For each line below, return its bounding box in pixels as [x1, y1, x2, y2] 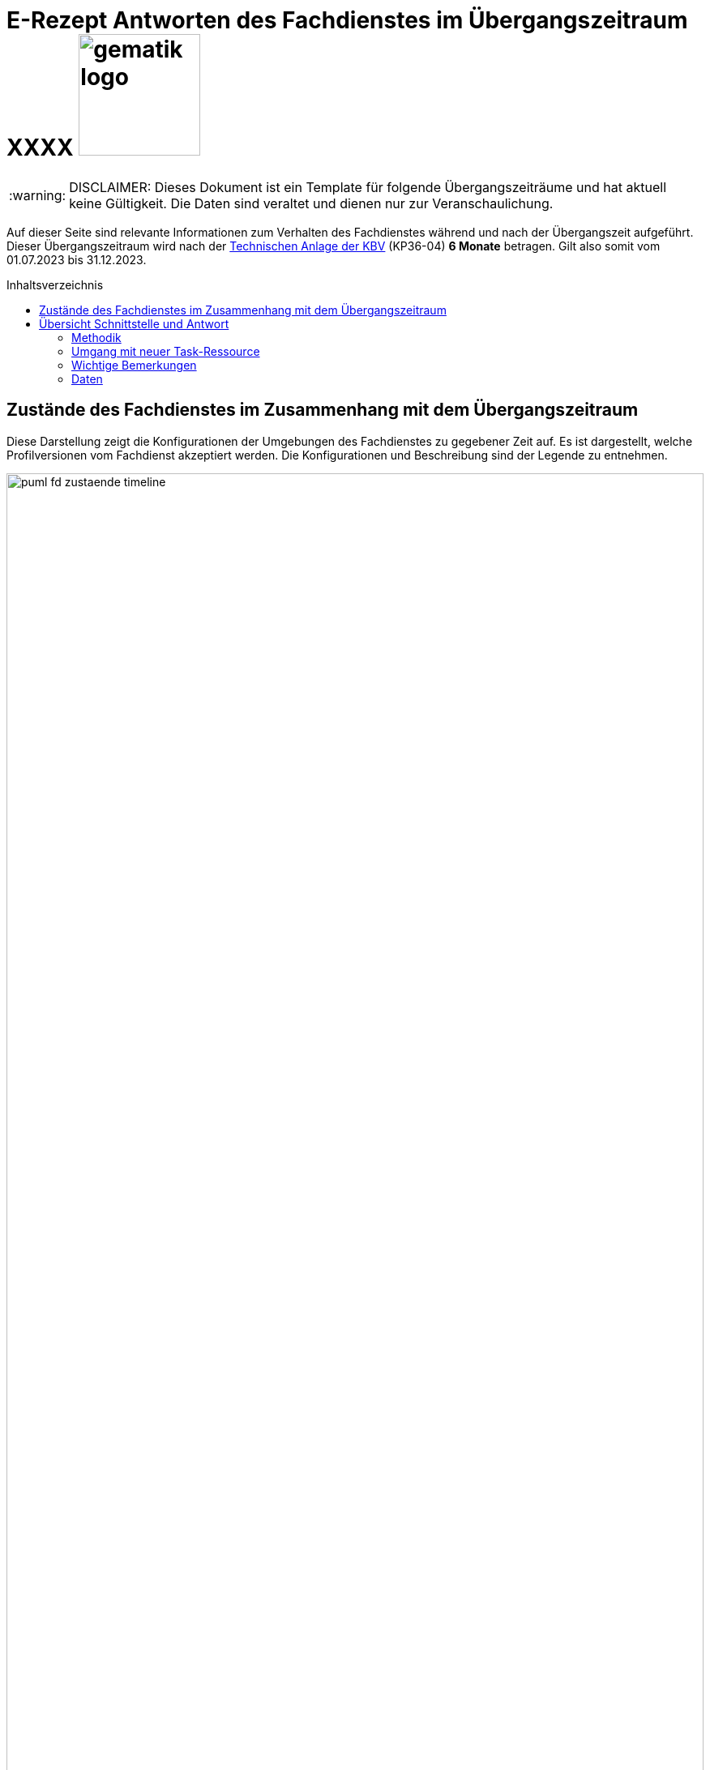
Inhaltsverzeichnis [6, 277, 104, 292]
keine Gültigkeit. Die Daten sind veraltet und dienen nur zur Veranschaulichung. [69, 195, 554, 212]
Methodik [71, 330, 122, 344]
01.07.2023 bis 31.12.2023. [6, 252, 147, 267]
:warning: [9, 186, 66, 203]
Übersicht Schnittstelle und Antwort [39, 316, 229, 331]
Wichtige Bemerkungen [71, 357, 197, 372]
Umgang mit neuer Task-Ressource [71, 344, 260, 358]
